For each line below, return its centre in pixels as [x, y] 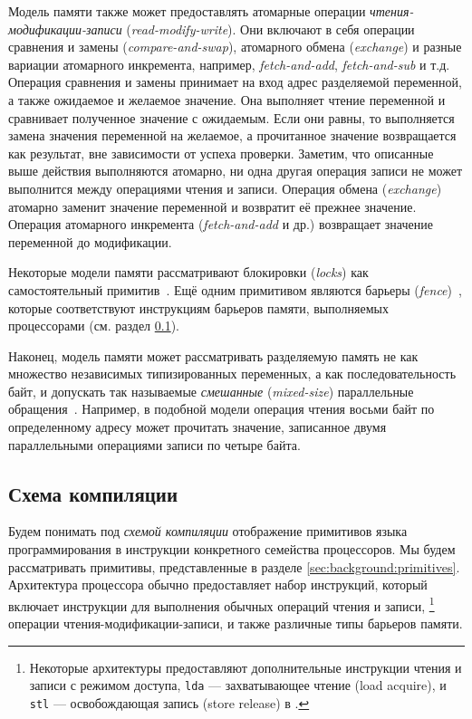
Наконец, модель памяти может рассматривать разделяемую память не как [213, 355]
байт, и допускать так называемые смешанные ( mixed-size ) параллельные [211, 391]
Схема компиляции [93, 493]
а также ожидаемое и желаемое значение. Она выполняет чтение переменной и [227, 99]
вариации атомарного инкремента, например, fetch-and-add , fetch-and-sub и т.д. [229, 64]
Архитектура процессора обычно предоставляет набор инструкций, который [218, 585]
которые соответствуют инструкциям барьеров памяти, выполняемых [198, 307]
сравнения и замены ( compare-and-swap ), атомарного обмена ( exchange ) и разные [235, 47]
